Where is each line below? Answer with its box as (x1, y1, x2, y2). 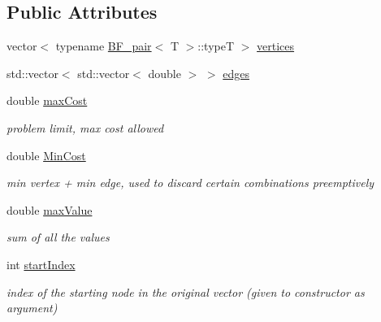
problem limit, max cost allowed (6, 119, 164, 136)
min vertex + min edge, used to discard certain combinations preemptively (6, 174, 375, 191)
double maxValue (6, 201, 93, 218)
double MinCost (6, 146, 86, 163)
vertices (257, 37, 295, 54)
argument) (6, 299, 58, 316)
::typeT (197, 37, 235, 54)
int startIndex (6, 255, 76, 272)
